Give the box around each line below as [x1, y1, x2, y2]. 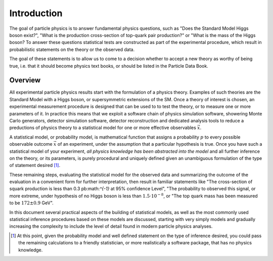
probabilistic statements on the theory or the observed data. [9, 46, 135, 53]
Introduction [9, 8, 63, 19]
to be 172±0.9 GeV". [9, 200, 54, 206]
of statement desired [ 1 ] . [9, 162, 61, 168]
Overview [9, 76, 41, 84]
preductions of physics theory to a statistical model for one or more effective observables [9, 124, 197, 131]
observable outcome [9, 141, 53, 147]
